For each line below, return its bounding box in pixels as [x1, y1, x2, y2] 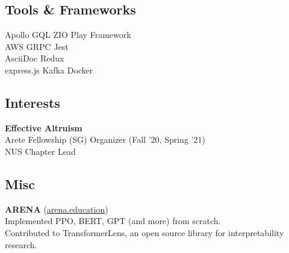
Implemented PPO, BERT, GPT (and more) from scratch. [5, 214, 221, 227]
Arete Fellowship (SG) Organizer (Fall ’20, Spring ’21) [5, 133, 205, 146]
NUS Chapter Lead [5, 145, 76, 157]
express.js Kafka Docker [5, 63, 93, 76]
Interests [5, 93, 60, 111]
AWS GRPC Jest [5, 40, 69, 52]
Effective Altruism [5, 121, 82, 134]
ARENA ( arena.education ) [5, 202, 108, 215]
